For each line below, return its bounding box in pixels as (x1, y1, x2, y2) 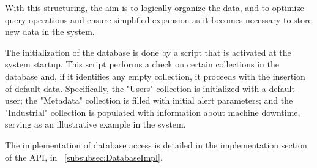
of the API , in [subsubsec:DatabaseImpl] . (5, 150, 163, 163)
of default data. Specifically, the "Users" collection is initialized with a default (5, 82, 295, 94)
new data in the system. (5, 25, 95, 38)
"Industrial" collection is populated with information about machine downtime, (5, 105, 300, 118)
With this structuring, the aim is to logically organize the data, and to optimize (5, 1, 304, 13)
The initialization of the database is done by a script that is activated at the (5, 45, 291, 58)
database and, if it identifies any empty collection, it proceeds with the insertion (5, 69, 305, 82)
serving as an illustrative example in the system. (5, 118, 186, 131)
